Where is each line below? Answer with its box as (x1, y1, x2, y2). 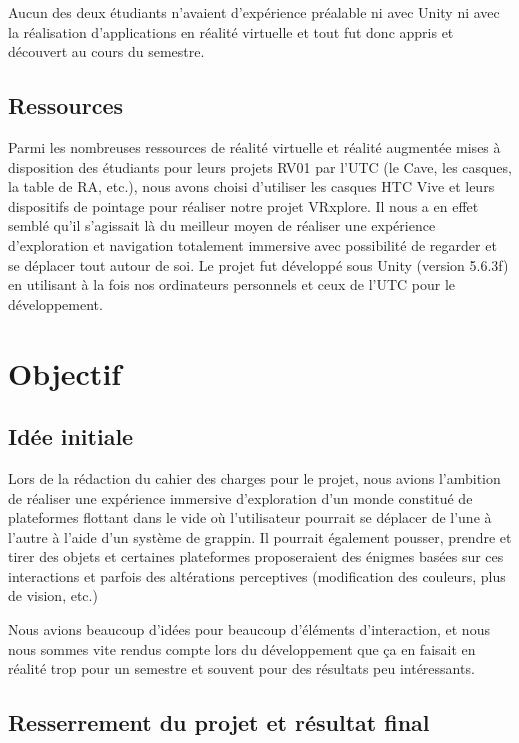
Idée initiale (8, 421, 134, 452)
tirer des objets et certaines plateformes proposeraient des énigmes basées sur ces (8, 546, 504, 567)
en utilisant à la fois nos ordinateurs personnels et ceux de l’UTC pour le (8, 274, 456, 295)
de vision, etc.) (8, 585, 98, 606)
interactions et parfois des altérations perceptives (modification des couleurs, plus (8, 565, 506, 586)
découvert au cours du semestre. (8, 41, 205, 62)
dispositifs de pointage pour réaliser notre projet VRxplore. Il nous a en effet (8, 195, 479, 216)
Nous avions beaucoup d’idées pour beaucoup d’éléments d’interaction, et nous (8, 619, 490, 640)
